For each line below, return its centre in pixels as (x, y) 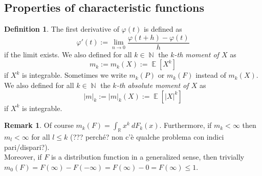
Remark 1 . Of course (39, 125)
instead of (211, 75)
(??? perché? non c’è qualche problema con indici (147, 137)
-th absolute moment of (152, 85)
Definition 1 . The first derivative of (62, 29)
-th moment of (196, 54)
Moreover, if (23, 157)
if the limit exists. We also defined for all (68, 54)
